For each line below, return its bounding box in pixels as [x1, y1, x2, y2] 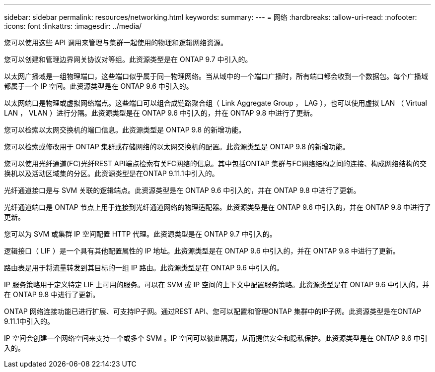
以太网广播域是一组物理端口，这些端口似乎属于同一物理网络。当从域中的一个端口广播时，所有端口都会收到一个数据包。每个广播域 [4, 72, 428, 80]
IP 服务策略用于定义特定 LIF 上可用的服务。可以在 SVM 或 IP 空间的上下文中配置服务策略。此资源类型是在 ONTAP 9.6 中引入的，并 [4, 280, 430, 289]
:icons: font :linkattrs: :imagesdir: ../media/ [4, 22, 142, 30]
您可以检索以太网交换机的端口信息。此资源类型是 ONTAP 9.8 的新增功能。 [4, 125, 246, 134]
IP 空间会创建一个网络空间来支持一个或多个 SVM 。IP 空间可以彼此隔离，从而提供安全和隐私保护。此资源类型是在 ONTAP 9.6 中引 [4, 334, 428, 342]
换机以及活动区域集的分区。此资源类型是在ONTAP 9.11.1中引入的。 [4, 169, 219, 178]
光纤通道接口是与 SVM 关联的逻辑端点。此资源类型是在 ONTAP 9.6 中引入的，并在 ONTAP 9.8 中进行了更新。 [4, 186, 361, 194]
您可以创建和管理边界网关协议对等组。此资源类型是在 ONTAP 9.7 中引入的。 [4, 55, 252, 63]
